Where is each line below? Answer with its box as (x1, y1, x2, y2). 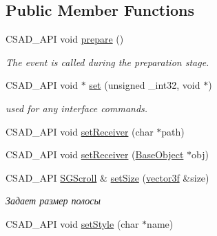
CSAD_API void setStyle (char (6, 216, 139, 230)
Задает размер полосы (6, 193, 101, 208)
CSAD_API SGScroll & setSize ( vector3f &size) (6, 170, 209, 184)
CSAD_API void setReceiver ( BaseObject (6, 147, 184, 162)
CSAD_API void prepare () (6, 32, 124, 46)
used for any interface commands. (6, 100, 148, 115)
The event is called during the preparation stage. (6, 54, 209, 69)
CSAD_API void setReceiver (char (6, 124, 154, 138)
